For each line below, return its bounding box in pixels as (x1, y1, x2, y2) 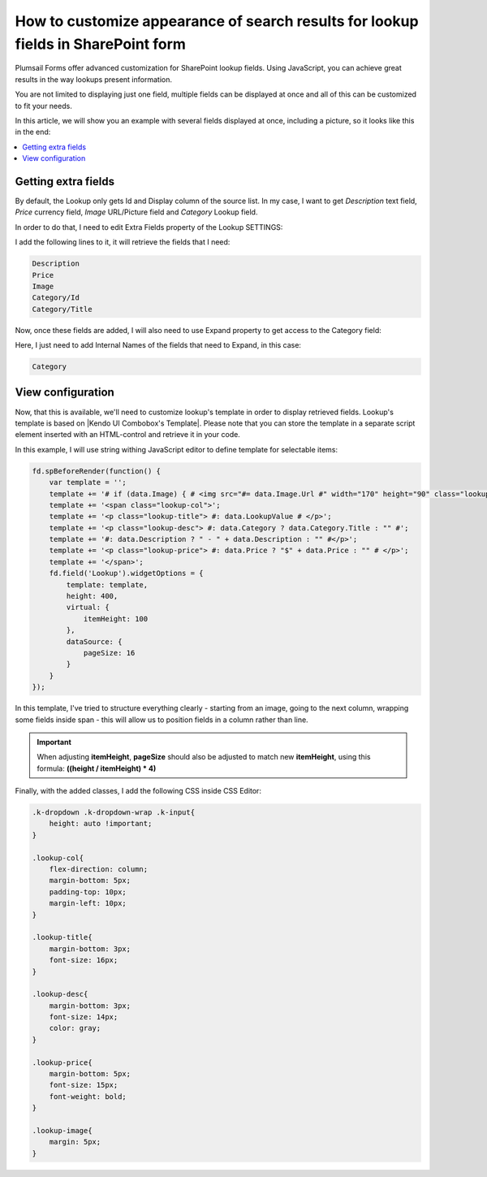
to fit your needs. (15, 101, 72, 110)
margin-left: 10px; (49, 898, 127, 908)
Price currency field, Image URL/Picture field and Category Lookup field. (15, 207, 258, 217)
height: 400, (66, 591, 119, 601)
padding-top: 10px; (49, 887, 127, 897)
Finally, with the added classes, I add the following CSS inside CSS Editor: (15, 786, 261, 796)
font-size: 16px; (49, 955, 119, 965)
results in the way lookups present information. (15, 74, 172, 84)
